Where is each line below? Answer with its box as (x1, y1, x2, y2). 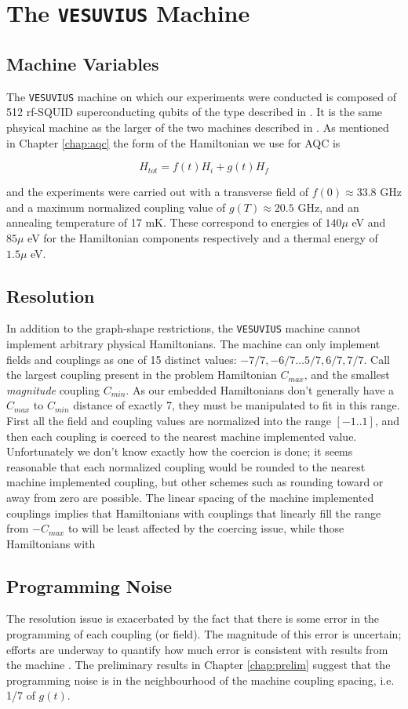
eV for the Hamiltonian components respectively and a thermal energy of (27, 229, 378, 245)
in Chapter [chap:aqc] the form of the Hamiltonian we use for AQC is (6, 134, 341, 151)
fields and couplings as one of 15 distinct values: (6, 351, 237, 367)
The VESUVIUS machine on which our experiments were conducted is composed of (6, 88, 397, 104)
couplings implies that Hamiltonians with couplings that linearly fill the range (6, 504, 381, 521)
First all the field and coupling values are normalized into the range (6, 412, 331, 428)
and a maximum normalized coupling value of (6, 198, 226, 215)
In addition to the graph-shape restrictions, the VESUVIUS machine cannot (6, 320, 361, 336)
